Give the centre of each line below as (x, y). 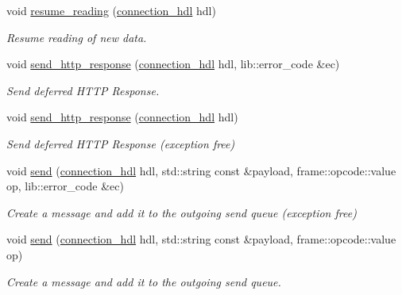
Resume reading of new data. (77, 37)
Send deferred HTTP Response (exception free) (121, 143)
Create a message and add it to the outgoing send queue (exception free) (182, 212)
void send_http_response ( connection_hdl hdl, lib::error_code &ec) (173, 64)
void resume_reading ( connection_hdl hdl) (111, 10)
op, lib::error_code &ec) (65, 186)
